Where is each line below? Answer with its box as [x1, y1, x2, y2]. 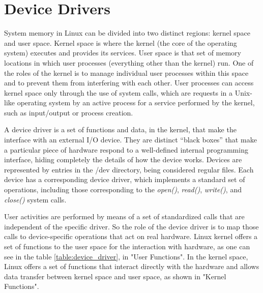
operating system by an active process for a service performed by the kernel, [17, 97, 255, 108]
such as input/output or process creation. [4, 107, 133, 118]
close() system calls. [4, 194, 67, 204]
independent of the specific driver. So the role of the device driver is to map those [4, 221, 259, 231]
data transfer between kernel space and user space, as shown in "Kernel [4, 271, 226, 281]
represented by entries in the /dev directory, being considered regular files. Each [4, 164, 254, 174]
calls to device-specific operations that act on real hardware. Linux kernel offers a [4, 231, 258, 242]
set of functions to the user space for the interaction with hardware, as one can [4, 241, 250, 251]
